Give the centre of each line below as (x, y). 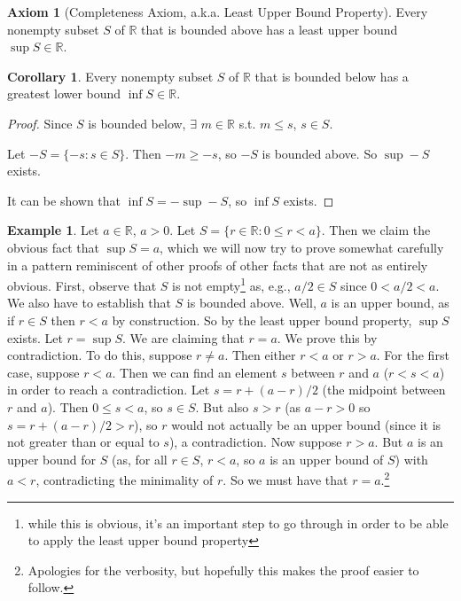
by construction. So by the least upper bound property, (262, 320)
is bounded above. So (320, 153)
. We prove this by (327, 337)
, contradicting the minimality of (125, 479)
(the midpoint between (384, 390)
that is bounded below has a (332, 76)
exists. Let (35, 337)
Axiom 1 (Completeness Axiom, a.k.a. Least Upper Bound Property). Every (218, 12)
